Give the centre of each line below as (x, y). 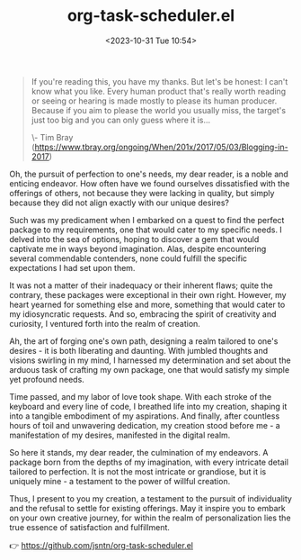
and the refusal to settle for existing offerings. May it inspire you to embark (147, 508)
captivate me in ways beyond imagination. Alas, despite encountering (138, 248)
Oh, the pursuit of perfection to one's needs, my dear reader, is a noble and (149, 174)
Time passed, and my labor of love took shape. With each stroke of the (141, 396)
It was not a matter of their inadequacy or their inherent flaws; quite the (141, 285)
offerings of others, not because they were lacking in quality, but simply (142, 193)
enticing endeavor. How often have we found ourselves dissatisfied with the (150, 183)
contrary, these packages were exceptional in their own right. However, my (148, 294)
